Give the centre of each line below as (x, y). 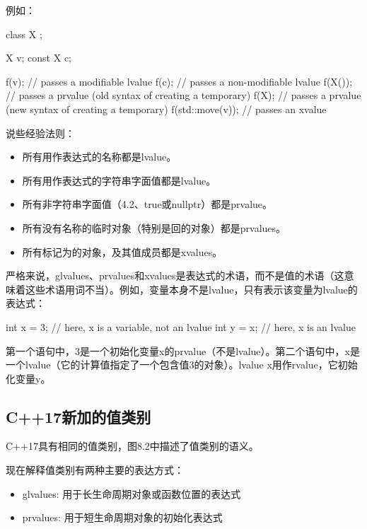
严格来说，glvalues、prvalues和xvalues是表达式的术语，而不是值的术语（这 (175, 275)
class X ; (24, 34)
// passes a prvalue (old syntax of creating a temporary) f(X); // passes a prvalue (183, 95)
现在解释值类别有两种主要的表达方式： (95, 470)
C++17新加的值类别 (78, 416)
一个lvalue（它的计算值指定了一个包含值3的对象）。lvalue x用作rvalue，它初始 (182, 365)
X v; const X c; (39, 58)
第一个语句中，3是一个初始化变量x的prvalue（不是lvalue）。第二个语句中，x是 (183, 350)
